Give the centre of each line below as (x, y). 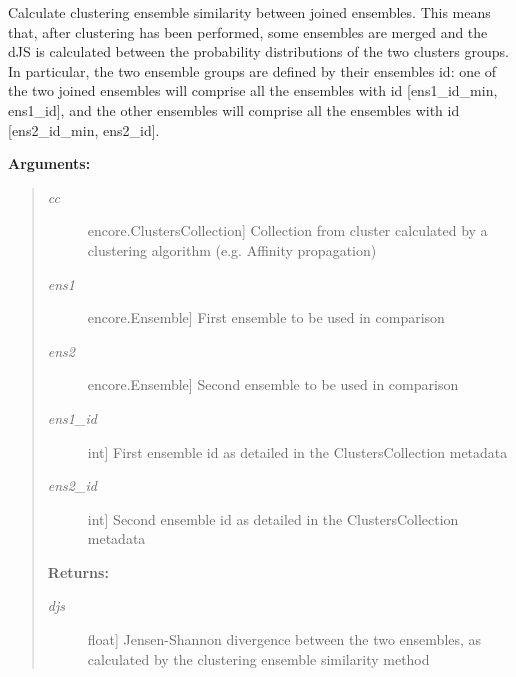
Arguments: (49, 163)
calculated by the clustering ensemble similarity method (258, 658)
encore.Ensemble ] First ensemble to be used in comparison (266, 317)
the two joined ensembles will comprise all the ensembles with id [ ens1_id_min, (253, 90)
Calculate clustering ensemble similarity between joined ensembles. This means (249, 12)
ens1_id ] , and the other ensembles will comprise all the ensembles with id (234, 109)
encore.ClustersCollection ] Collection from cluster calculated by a (287, 230)
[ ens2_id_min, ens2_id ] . (84, 129)
